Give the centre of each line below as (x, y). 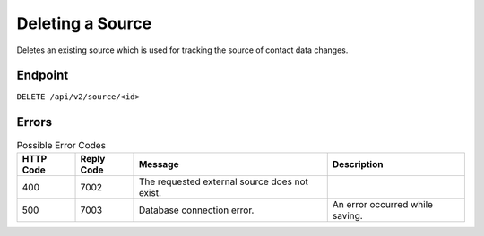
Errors (35, 122)
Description (358, 164)
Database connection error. (196, 210)
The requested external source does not (223, 181)
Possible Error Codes (61, 145)
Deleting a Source (84, 23)
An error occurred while (383, 204)
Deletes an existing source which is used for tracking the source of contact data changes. (182, 50)
